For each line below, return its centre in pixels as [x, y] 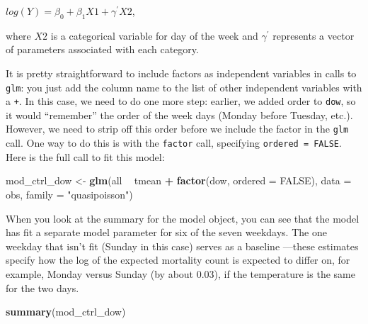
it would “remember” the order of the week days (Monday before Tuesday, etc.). [179, 114]
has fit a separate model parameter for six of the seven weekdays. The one [166, 232]
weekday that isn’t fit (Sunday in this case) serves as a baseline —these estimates [182, 246]
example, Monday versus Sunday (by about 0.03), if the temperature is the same [180, 273]
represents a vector [314, 35]
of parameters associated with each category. [102, 49]
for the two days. [42, 287]
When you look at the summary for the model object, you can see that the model [183, 218]
